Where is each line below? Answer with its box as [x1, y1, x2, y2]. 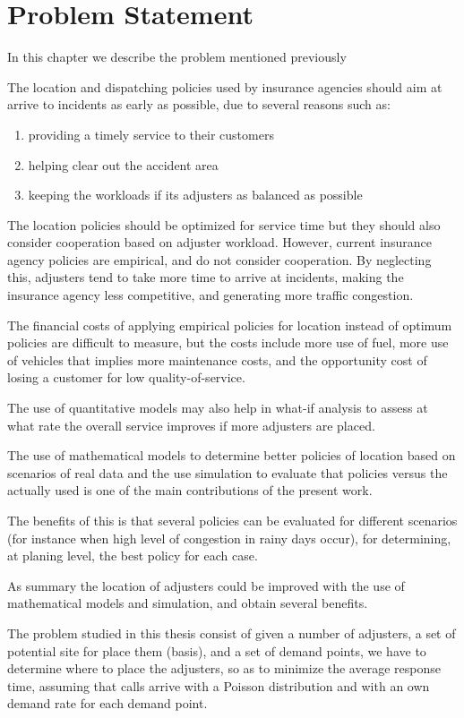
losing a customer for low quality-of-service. [7, 368, 245, 387]
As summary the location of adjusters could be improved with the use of [7, 576, 405, 594]
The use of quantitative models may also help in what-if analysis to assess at [7, 398, 428, 417]
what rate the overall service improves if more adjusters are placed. [7, 415, 375, 434]
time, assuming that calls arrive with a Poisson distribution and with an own [7, 676, 430, 695]
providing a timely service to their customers [28, 124, 274, 143]
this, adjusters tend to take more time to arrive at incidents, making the [7, 268, 404, 286]
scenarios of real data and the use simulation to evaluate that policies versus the [7, 463, 448, 482]
